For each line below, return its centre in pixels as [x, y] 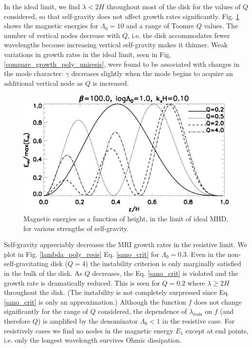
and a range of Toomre [160, 26]
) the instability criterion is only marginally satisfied [163, 263]
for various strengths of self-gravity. [76, 228]
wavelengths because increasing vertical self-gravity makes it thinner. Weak [116, 45]
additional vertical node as [44, 83]
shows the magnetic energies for [51, 26]
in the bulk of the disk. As [43, 273]
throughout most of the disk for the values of [174, 6]
